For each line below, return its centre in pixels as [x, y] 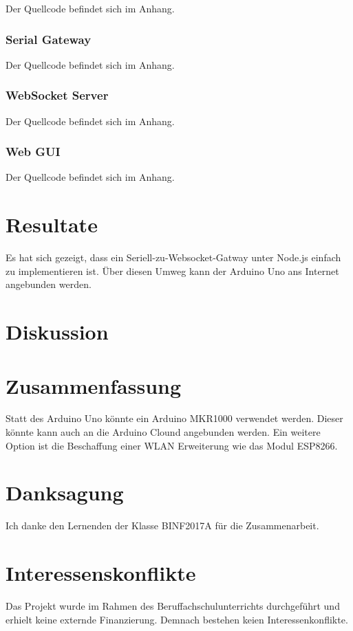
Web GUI [33, 152]
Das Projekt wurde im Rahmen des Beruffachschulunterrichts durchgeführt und [173, 606]
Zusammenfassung [94, 385]
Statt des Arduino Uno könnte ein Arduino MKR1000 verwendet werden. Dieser [174, 418]
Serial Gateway [49, 39]
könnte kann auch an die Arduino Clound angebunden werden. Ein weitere [163, 432]
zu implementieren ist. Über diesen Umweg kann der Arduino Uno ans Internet [172, 270]
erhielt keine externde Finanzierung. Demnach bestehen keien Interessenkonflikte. [177, 619]
